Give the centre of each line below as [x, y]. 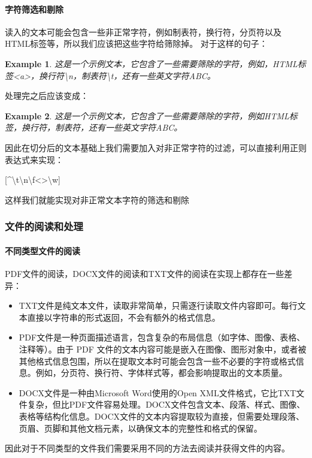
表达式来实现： [34, 159]
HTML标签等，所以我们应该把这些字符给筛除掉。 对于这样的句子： [136, 43]
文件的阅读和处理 [44, 226]
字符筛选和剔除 [34, 9]
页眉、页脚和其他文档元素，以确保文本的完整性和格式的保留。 [140, 428]
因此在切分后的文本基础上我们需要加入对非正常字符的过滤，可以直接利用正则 [156, 147]
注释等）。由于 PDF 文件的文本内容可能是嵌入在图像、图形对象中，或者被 [163, 349]
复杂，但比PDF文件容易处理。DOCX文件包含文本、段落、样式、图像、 [166, 404]
